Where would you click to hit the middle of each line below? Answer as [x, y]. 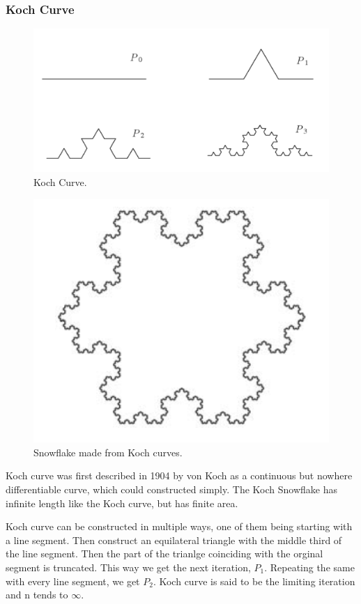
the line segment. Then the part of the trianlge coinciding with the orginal [164, 553]
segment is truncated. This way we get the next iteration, [128, 567]
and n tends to [37, 595]
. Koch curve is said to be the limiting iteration [254, 581]
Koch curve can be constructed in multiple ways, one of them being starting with [179, 526]
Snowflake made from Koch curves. [108, 452]
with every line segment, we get [73, 581]
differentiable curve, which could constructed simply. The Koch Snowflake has [171, 489]
